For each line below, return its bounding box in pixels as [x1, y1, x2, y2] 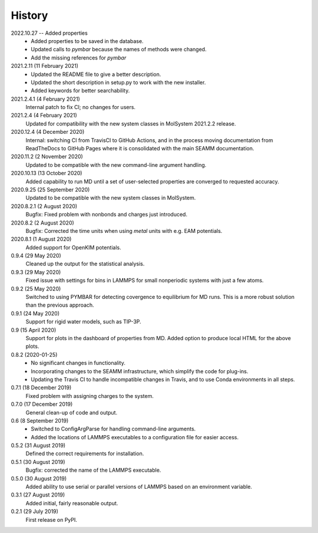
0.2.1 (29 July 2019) [11, 508, 59, 515]
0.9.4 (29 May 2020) [11, 252, 61, 259]
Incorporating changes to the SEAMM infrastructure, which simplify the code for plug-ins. [31, 367, 249, 374]
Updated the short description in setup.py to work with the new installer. [31, 78, 206, 85]
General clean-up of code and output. [25, 409, 118, 416]
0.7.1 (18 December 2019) [11, 384, 72, 391]
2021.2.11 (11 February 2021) [11, 62, 79, 70]
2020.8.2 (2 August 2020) [11, 219, 75, 226]
